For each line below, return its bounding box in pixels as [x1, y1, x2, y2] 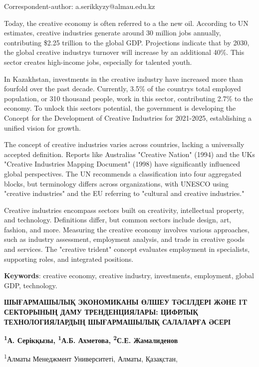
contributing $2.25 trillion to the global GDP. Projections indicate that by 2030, [4, 37, 250, 47]
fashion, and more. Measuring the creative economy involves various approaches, [4, 224, 250, 234]
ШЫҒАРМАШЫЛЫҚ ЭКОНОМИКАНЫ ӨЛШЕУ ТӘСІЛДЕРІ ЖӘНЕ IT [4, 297, 248, 307]
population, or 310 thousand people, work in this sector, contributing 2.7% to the [4, 93, 253, 103]
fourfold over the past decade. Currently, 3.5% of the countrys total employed [4, 83, 241, 94]
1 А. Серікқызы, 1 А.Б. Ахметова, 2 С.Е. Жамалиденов [4, 334, 178, 345]
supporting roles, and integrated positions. [4, 253, 134, 264]
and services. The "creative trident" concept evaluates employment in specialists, [4, 244, 250, 254]
